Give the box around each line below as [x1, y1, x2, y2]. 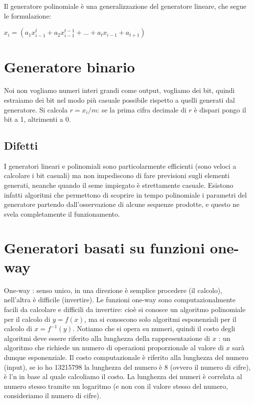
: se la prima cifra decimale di [97, 104, 186, 114]
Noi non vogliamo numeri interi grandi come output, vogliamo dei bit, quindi [4, 85, 235, 95]
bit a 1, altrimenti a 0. [4, 114, 71, 124]
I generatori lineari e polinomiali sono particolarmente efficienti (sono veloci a [4, 160, 236, 171]
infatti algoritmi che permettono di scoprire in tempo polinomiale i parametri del [4, 189, 247, 200]
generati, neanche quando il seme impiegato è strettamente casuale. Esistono [4, 180, 233, 190]
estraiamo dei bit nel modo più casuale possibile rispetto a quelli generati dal [4, 94, 235, 105]
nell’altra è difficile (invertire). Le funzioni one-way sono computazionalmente [4, 294, 236, 305]
